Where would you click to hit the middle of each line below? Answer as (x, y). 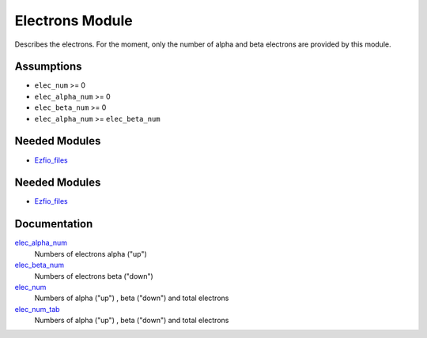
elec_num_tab (37, 309)
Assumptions (48, 67)
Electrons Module (74, 21)
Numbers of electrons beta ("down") (94, 276)
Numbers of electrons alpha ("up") (91, 253)
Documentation (54, 224)
